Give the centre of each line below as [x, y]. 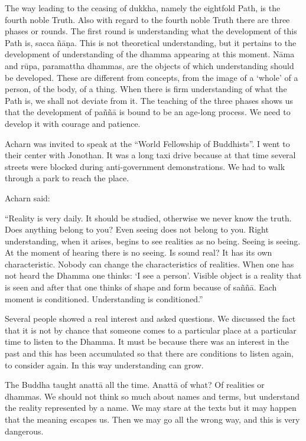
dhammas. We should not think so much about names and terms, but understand [152, 396]
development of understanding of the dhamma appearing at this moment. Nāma [150, 54]
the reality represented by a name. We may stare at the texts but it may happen [151, 408]
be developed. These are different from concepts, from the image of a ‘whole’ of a [152, 77]
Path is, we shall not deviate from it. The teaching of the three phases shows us [149, 100]
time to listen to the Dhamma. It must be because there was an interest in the [147, 342]
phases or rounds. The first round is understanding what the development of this [151, 31]
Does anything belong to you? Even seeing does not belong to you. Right [137, 229]
